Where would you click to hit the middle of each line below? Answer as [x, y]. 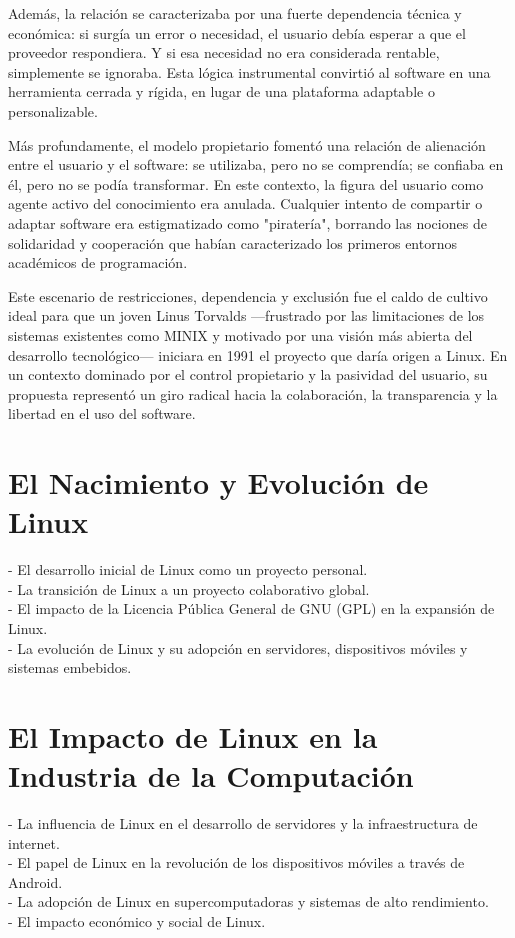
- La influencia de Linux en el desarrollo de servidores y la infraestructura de [243, 823]
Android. [35, 881]
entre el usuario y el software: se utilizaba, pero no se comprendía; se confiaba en [256, 164]
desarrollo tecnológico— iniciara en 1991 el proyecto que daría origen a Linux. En [258, 354]
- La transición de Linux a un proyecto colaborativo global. [189, 588]
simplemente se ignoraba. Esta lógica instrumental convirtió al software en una [249, 71]
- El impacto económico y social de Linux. [137, 921]
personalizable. [53, 110]
